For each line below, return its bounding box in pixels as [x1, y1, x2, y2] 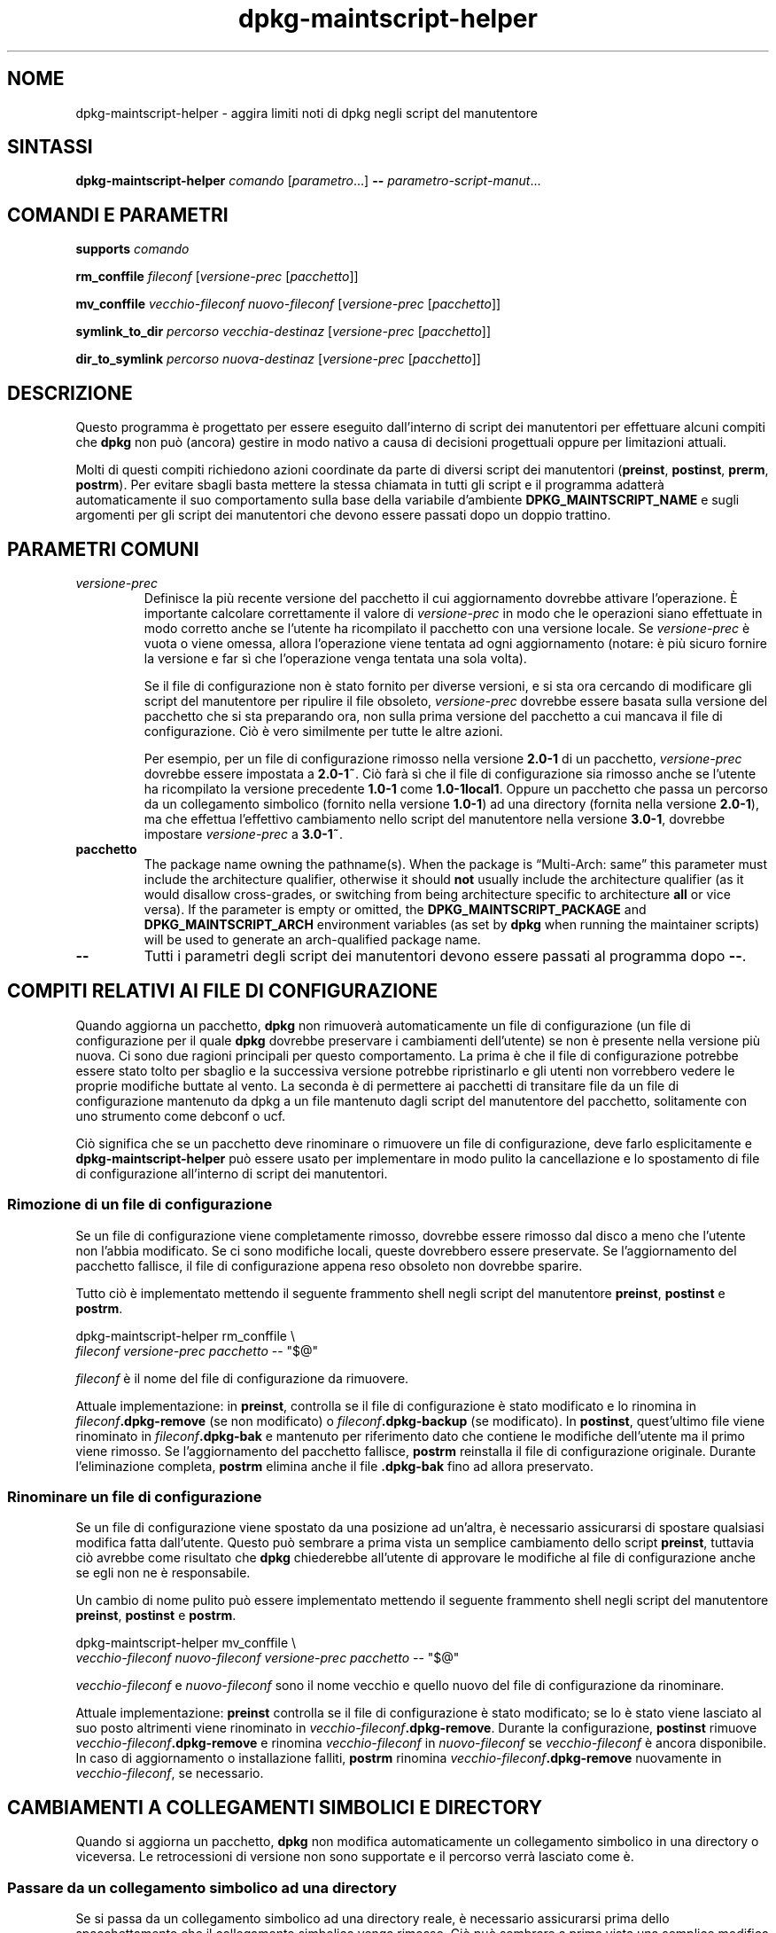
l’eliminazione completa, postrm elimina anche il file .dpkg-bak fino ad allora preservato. [75, 1458, 594, 1474]
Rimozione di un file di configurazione [7, 1195, 273, 1214]
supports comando [75, 241, 190, 257]
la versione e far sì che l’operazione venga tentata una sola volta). [144, 650, 527, 666]
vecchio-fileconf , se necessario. [75, 1765, 264, 1781]
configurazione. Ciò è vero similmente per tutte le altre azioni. [144, 723, 503, 739]
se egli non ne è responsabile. [75, 1565, 251, 1581]
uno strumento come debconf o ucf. [75, 1107, 286, 1123]
